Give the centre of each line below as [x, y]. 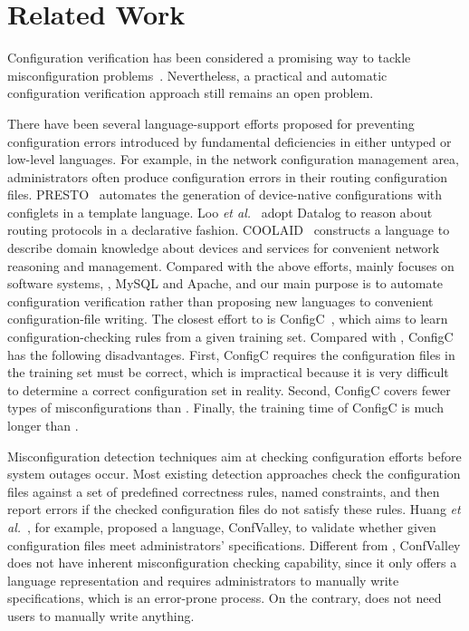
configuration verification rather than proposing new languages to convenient [220, 301]
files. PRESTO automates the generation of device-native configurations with [225, 194]
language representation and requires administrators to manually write [203, 580]
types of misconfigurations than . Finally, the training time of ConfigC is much [226, 408]
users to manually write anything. [101, 615]
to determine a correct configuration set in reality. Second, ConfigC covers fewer [229, 389]
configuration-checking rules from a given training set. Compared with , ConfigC [230, 337]
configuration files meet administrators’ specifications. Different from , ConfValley [234, 544]
